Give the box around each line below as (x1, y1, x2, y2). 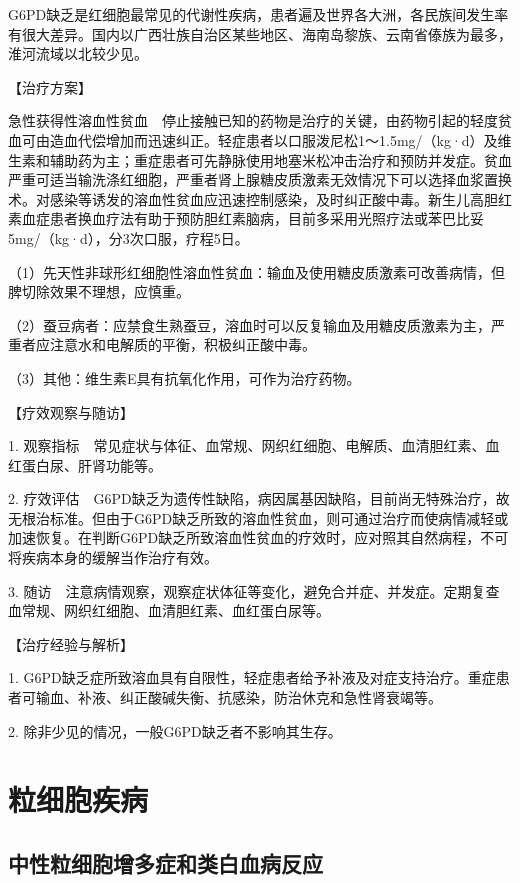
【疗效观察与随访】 (8, 401, 134, 422)
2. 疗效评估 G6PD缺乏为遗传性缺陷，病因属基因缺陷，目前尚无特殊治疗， (8, 488, 496, 509)
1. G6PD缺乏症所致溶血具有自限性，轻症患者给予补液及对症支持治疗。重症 (8, 667, 496, 688)
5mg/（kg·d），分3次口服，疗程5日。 (8, 227, 249, 248)
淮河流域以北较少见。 (8, 43, 148, 64)
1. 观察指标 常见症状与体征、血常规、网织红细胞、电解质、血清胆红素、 (8, 435, 486, 456)
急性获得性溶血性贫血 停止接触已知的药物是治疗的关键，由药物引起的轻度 (8, 110, 498, 131)
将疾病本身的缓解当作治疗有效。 (8, 547, 218, 568)
